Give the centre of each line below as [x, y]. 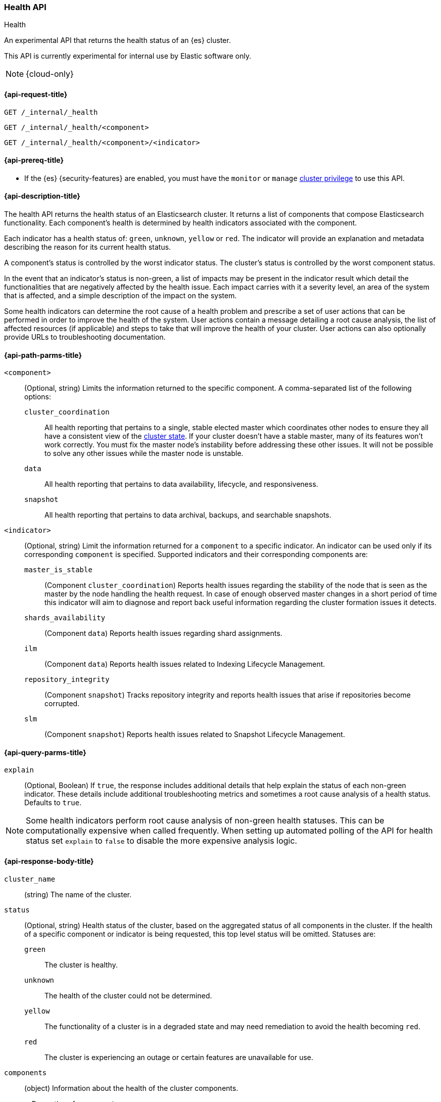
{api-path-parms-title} [43, 355]
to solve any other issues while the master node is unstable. [144, 453]
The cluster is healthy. [81, 965]
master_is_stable [58, 570]
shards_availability [65, 618]
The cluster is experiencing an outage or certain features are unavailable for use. [179, 1057]
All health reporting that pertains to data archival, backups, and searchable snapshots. [188, 515]
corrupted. [62, 704]
